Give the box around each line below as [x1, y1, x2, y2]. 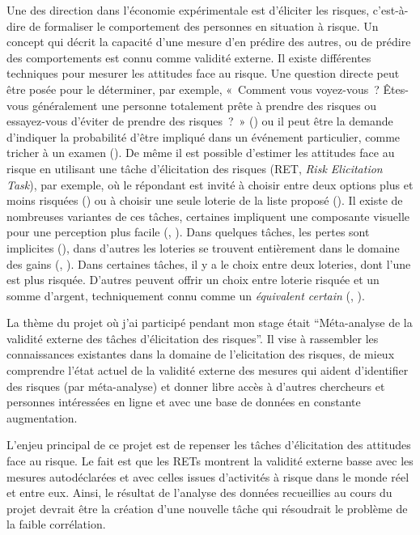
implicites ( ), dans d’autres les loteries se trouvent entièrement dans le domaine [6, 239, 400, 256]
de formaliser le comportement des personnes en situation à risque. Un [29, 17, 379, 34]
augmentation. [6, 409, 78, 426]
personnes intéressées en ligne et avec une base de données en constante [6, 393, 361, 410]
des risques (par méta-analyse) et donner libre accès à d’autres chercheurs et [6, 377, 385, 394]
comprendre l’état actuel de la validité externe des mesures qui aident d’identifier [6, 362, 409, 379]
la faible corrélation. [6, 516, 106, 533]
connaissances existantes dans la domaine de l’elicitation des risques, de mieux [6, 346, 395, 363]
